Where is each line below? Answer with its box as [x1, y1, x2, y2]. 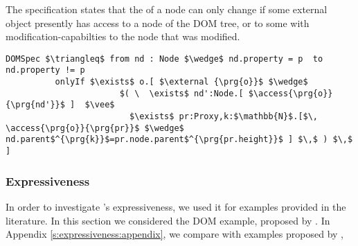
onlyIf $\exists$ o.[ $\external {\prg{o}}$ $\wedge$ [55, 77, 308, 87]
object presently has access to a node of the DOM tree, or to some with [6, 15, 310, 30]
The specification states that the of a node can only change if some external [6, 2, 328, 16]
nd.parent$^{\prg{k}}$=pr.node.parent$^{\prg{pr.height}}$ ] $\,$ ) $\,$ [6, 134, 353, 145]
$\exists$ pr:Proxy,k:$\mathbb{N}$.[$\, [129, 112, 319, 122]
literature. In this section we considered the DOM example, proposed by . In [6, 213, 330, 227]
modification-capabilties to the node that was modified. [6, 29, 240, 44]
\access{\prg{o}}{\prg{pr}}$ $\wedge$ [6, 123, 184, 133]
